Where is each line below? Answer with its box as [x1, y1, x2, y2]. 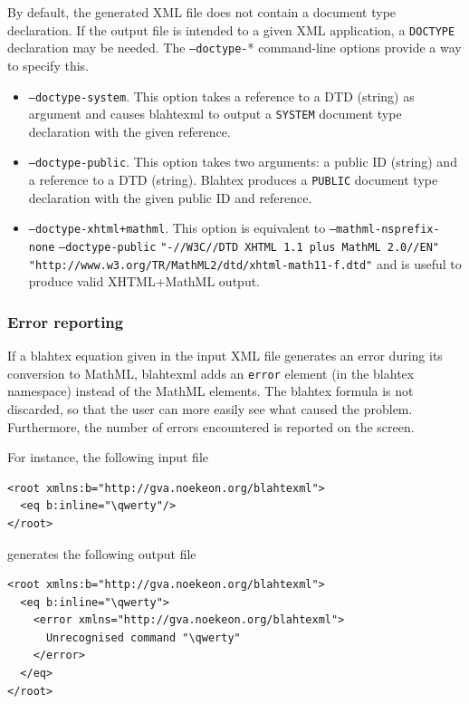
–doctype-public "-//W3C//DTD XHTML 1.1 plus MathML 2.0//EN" [59, 240, 439, 254]
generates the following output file [7, 544, 196, 563]
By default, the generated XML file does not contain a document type [7, 3, 397, 21]
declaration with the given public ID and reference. [28, 188, 312, 207]
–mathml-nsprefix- [329, 223, 440, 236]
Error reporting [7, 310, 124, 333]
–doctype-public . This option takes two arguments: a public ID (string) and [28, 152, 457, 171]
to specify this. [7, 55, 89, 74]
